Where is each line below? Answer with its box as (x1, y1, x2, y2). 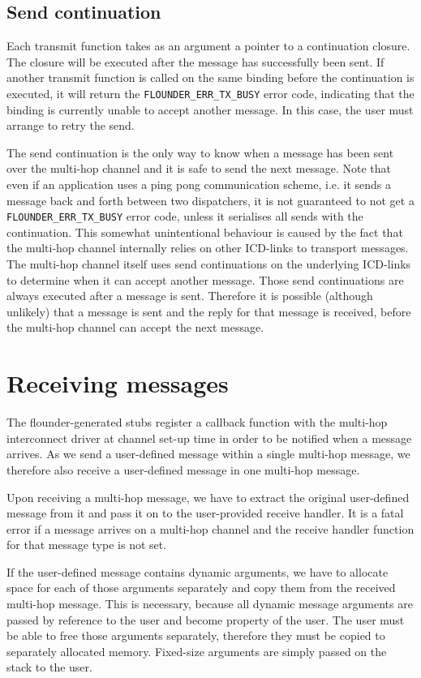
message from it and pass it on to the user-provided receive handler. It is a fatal (6, 504, 404, 521)
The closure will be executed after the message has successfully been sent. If (6, 53, 384, 70)
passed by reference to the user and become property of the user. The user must (6, 611, 405, 628)
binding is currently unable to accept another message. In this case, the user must (6, 101, 414, 118)
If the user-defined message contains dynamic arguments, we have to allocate (6, 563, 389, 580)
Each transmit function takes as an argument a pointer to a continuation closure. (6, 37, 410, 54)
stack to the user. (6, 659, 92, 676)
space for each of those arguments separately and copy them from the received (6, 579, 396, 596)
